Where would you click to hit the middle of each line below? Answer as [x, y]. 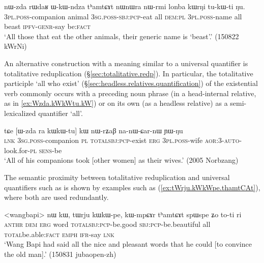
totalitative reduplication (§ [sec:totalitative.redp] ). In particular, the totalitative [129, 73]
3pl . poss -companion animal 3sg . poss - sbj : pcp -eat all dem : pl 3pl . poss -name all [123, 16]
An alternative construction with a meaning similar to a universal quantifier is [126, 63]
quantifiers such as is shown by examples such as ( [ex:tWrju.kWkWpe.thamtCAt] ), [132, 187]
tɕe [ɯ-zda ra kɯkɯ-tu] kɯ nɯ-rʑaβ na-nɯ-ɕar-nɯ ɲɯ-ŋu [94, 130]
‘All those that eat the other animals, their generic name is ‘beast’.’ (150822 [122, 36]
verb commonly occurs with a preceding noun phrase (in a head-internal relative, [130, 93]
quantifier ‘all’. [61, 113]
